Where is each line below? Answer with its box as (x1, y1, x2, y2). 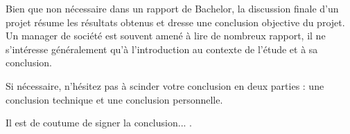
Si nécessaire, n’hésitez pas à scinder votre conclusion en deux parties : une (6, 78, 324, 93)
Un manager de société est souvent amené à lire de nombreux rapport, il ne (6, 28, 326, 43)
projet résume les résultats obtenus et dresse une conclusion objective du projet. (6, 15, 345, 29)
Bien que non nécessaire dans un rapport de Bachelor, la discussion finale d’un (6, 1, 339, 15)
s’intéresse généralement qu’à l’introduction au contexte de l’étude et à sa (6, 41, 318, 56)
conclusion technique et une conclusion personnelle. (6, 92, 223, 106)
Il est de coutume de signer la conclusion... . (6, 115, 192, 130)
